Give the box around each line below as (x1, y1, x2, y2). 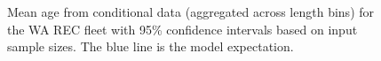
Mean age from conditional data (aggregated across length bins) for (7, 3, 375, 20)
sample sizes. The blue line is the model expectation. (7, 37, 294, 56)
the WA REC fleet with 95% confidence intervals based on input (7, 19, 358, 38)
